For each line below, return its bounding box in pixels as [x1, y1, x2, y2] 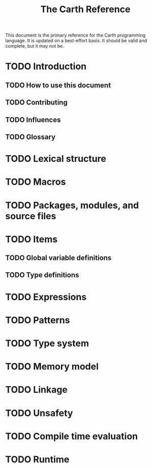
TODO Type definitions [5, 271, 79, 280]
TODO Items [5, 233, 57, 245]
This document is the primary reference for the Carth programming [5, 32, 146, 39]
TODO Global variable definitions [5, 254, 112, 262]
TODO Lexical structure [5, 153, 107, 164]
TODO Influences [5, 115, 61, 124]
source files [5, 210, 56, 222]
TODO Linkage [5, 384, 68, 395]
